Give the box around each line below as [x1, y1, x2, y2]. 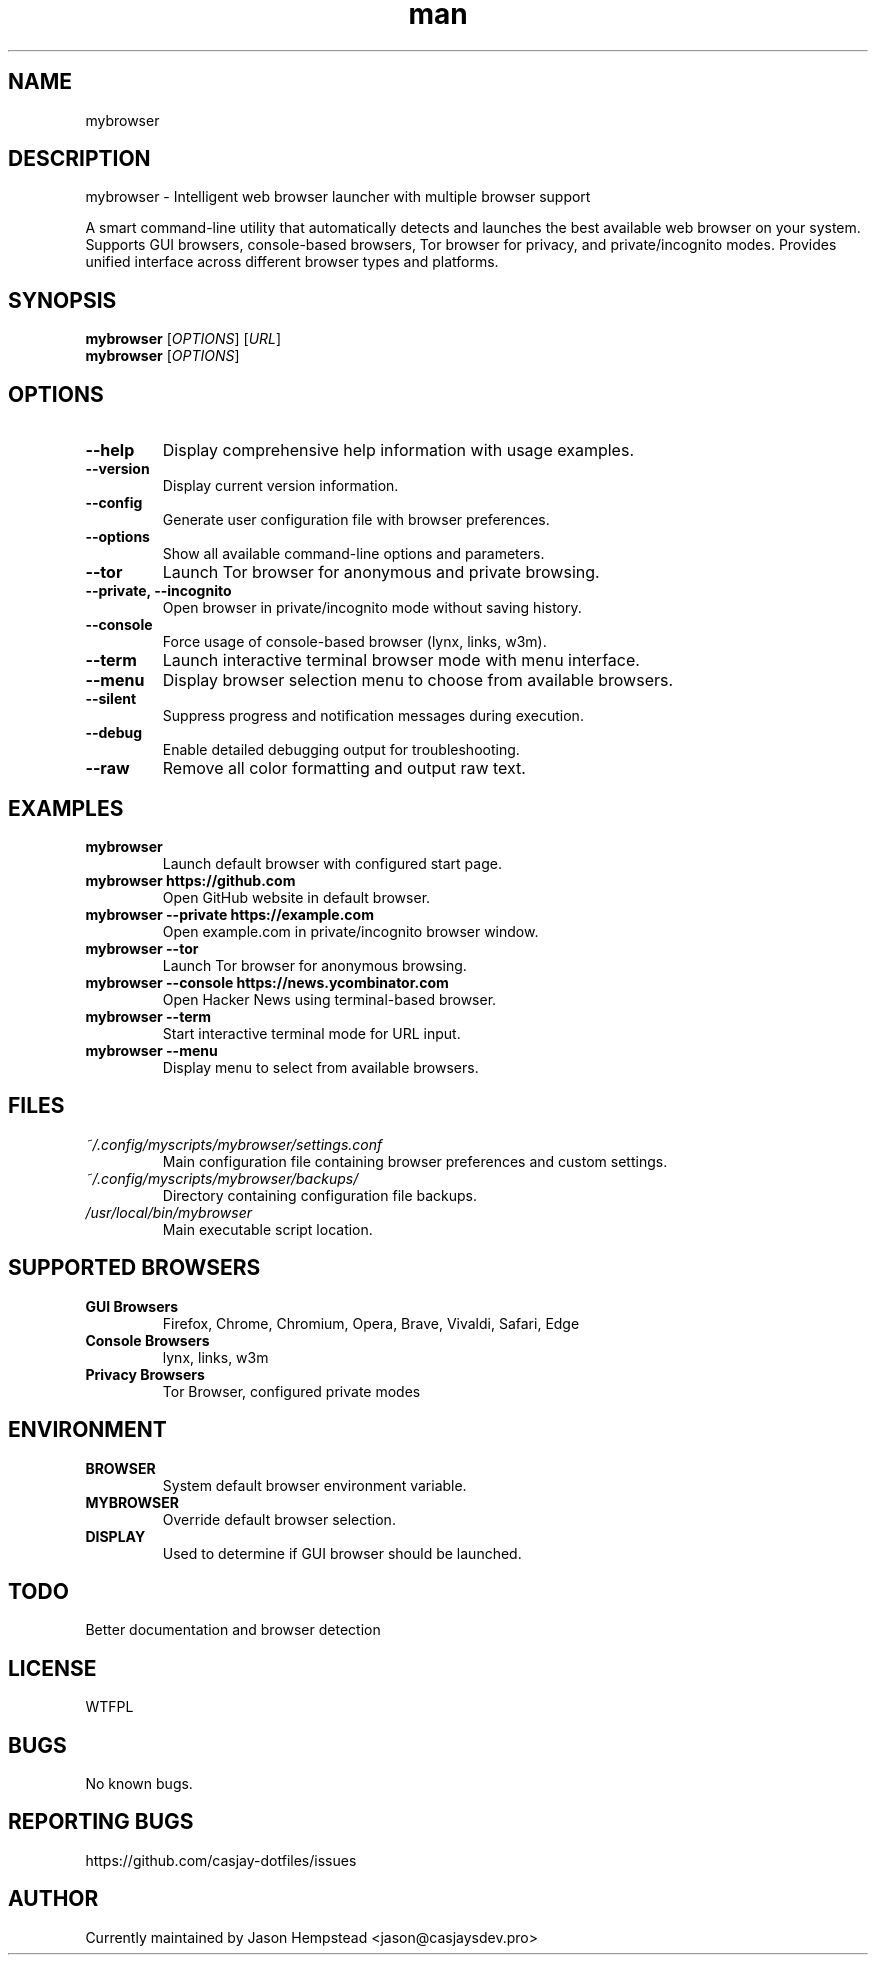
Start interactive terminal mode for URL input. [162, 1024, 461, 1042]
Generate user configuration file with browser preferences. [162, 511, 550, 529]
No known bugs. [85, 1775, 193, 1793]
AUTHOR [8, 1886, 99, 1912]
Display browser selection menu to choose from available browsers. [162, 670, 674, 691]
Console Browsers [85, 1331, 210, 1349]
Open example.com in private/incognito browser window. [162, 922, 539, 940]
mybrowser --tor [85, 939, 199, 957]
